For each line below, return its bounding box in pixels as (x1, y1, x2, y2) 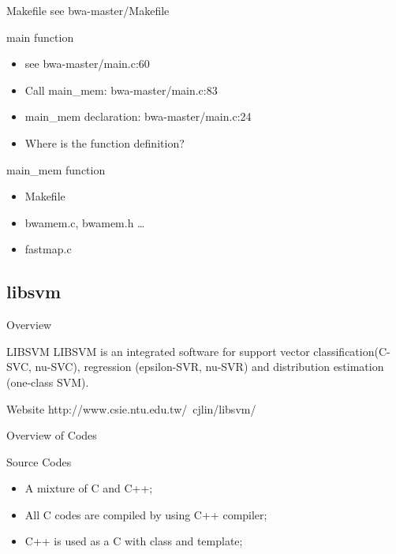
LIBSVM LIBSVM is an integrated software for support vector (6, 343, 310, 359)
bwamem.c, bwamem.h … (24, 214, 145, 230)
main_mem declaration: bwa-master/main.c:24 (24, 108, 252, 125)
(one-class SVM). (6, 373, 89, 390)
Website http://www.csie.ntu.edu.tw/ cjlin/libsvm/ (6, 400, 256, 417)
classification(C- (313, 343, 390, 359)
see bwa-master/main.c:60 (24, 55, 150, 72)
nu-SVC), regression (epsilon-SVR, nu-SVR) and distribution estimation (35, 358, 384, 375)
